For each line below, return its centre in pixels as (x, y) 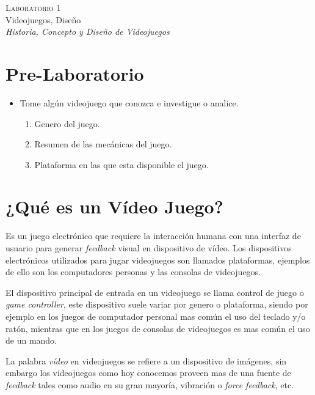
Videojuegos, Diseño (43, 19)
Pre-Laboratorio (75, 73)
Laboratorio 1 (33, 7)
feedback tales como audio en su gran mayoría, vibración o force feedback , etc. (150, 384)
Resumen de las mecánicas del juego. (103, 144)
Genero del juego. (67, 123)
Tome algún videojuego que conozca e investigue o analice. (129, 102)
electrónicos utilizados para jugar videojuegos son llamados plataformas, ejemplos (158, 260)
